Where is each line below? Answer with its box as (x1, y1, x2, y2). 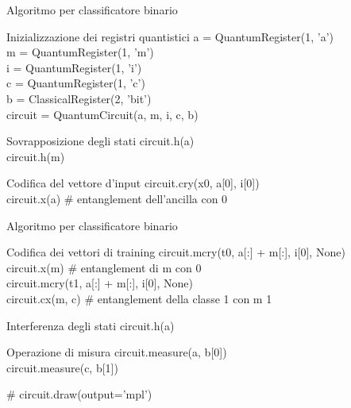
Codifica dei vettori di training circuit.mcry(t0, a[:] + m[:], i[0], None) (6, 244, 345, 260)
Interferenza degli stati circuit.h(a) (6, 317, 175, 333)
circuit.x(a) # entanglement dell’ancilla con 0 (6, 190, 228, 206)
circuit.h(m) (6, 148, 65, 164)
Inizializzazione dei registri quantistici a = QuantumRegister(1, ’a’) (6, 28, 334, 44)
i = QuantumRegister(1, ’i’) (6, 59, 142, 75)
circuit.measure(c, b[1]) (6, 359, 118, 375)
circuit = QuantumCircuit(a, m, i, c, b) (6, 106, 199, 122)
